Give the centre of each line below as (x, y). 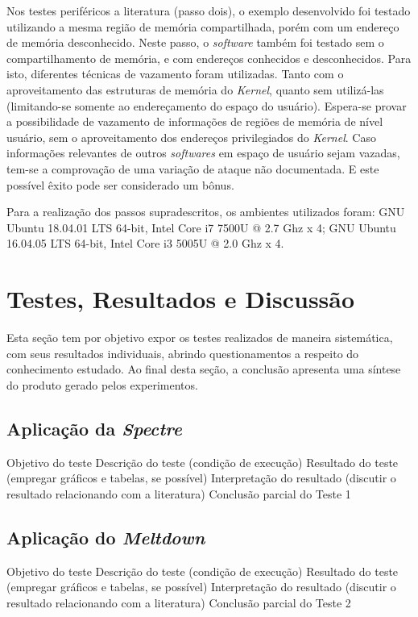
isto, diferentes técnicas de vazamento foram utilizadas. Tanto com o (175, 74)
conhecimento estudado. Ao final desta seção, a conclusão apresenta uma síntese (204, 369)
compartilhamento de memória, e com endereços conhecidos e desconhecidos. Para (209, 58)
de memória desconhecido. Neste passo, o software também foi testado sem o (195, 42)
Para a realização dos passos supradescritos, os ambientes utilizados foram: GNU (206, 212)
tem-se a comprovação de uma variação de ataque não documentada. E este (193, 168)
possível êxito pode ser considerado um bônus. (120, 184)
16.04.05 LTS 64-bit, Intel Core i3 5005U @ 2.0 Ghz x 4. (145, 243)
